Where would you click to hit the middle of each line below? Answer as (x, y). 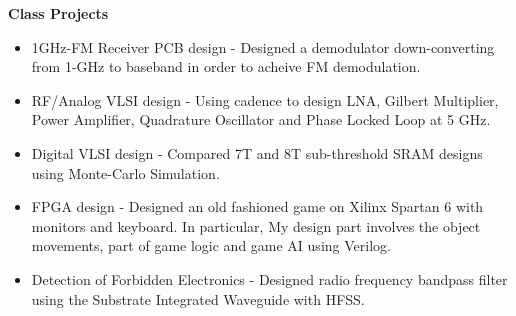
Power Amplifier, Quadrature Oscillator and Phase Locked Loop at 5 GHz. (261, 119)
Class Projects (58, 13)
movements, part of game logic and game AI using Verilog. (211, 245)
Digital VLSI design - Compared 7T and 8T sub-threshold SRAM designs (257, 152)
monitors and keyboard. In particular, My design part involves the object (256, 225)
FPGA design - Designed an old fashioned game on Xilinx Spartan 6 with (257, 206)
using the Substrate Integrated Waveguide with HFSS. (198, 298)
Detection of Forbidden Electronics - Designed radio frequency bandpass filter (269, 278)
